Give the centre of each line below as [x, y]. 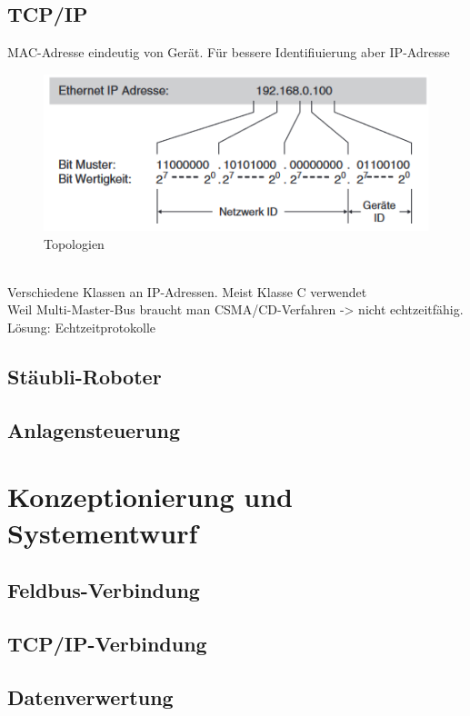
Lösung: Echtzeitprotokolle [82, 328]
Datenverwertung [90, 696]
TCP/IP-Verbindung [107, 643]
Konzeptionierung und [150, 497]
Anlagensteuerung [94, 429]
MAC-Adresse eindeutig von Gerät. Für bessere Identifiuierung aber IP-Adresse [229, 52]
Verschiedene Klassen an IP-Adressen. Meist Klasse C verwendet [187, 291]
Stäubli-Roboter [85, 377]
